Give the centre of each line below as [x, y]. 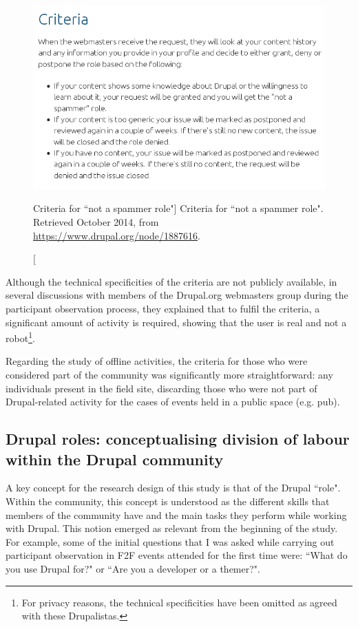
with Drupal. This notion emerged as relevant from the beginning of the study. [172, 528]
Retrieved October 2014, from [96, 222]
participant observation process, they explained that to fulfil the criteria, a [163, 308]
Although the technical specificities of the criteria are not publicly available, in [171, 281]
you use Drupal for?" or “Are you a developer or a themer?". [133, 568]
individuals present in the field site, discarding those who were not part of [161, 388]
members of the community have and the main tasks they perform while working [176, 514]
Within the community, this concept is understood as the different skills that [168, 501]
